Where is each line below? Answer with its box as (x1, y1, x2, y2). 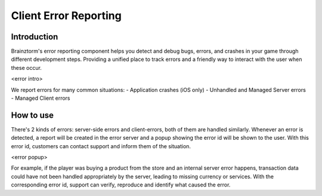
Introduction (11, 32, 58, 42)
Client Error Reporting (11, 9, 122, 22)
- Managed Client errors (11, 94, 70, 102)
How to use (11, 110, 54, 120)
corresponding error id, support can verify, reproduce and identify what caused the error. (11, 181, 231, 188)
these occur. (11, 64, 42, 71)
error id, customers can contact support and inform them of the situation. (11, 142, 191, 149)
